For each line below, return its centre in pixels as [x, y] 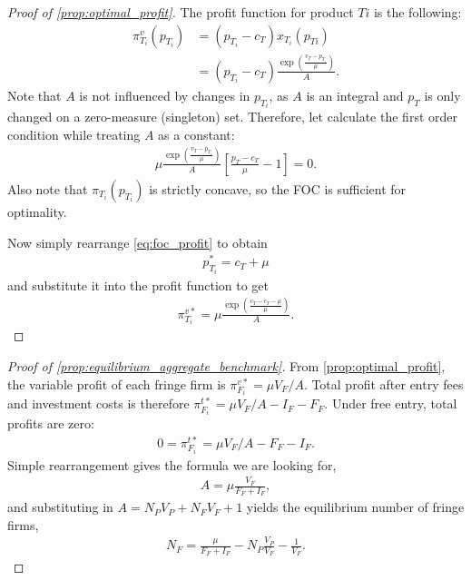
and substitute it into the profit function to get [138, 285]
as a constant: [196, 134]
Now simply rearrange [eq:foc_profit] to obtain [137, 242]
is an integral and [355, 95]
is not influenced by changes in [165, 95]
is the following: [417, 12]
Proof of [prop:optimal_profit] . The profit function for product [181, 12]
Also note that [48, 188]
